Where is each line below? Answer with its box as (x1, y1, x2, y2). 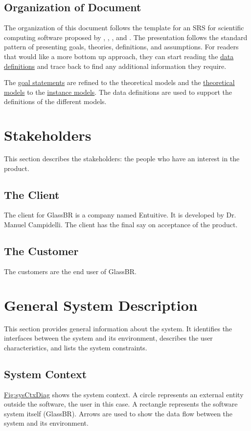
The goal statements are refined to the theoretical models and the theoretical (4, 77, 235, 87)
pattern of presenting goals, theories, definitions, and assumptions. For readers (4, 42, 239, 52)
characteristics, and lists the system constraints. (4, 342, 147, 352)
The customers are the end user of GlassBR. (4, 266, 137, 276)
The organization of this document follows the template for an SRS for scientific (4, 22, 244, 33)
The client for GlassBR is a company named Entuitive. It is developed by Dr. (4, 210, 236, 220)
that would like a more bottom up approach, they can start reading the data (4, 51, 234, 61)
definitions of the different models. (4, 96, 107, 107)
